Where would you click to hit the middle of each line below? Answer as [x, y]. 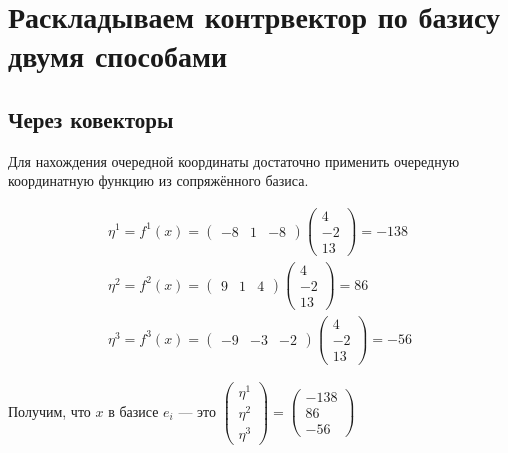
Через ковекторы [91, 118]
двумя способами [118, 55]
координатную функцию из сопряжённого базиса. [158, 180]
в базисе [133, 410]
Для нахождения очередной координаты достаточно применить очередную [234, 160]
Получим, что [49, 410]
